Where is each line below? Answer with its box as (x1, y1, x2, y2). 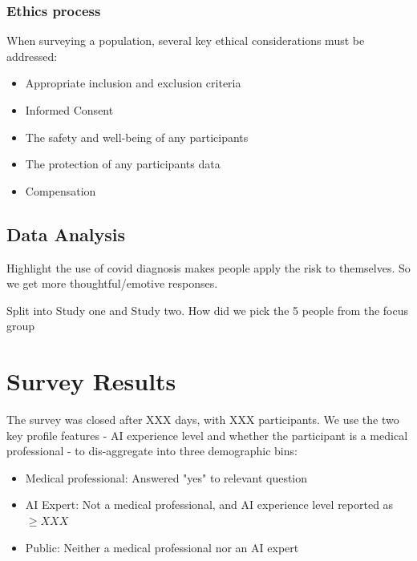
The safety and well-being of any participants (25, 128, 249, 145)
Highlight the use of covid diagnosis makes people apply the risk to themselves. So (6, 259, 411, 276)
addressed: (6, 47, 58, 64)
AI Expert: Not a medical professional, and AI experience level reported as (25, 496, 394, 513)
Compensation (25, 182, 96, 199)
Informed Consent (25, 102, 114, 118)
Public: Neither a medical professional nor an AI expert (25, 539, 299, 555)
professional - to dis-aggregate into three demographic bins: (6, 442, 298, 459)
